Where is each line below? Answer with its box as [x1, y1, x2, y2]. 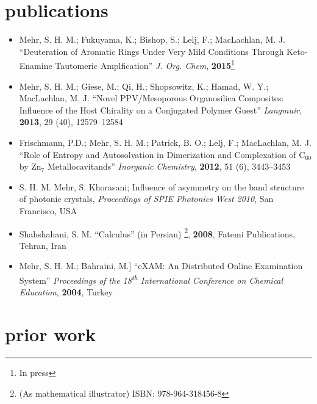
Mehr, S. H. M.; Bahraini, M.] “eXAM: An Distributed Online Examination [19, 259, 303, 272]
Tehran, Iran [19, 239, 66, 251]
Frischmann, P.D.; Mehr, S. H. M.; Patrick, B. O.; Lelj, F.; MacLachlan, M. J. [19, 135, 312, 148]
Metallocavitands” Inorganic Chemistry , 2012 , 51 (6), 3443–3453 [47, 160, 291, 173]
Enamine [19, 59, 52, 71]
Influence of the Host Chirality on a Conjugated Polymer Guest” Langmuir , [19, 103, 302, 116]
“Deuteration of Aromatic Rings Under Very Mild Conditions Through [19, 45, 284, 57]
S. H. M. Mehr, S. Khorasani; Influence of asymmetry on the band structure [19, 180, 304, 193]
